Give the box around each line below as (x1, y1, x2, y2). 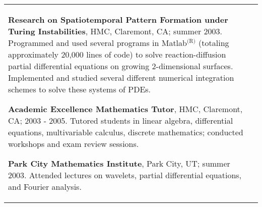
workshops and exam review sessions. (8, 138, 139, 149)
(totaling (199, 37, 229, 48)
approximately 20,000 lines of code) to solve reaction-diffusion (8, 48, 226, 60)
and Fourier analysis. (8, 181, 82, 192)
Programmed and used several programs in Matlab (8, 37, 187, 48)
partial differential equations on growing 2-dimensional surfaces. (8, 60, 233, 72)
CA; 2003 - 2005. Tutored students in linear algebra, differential (8, 115, 233, 126)
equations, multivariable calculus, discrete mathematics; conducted (8, 126, 243, 138)
